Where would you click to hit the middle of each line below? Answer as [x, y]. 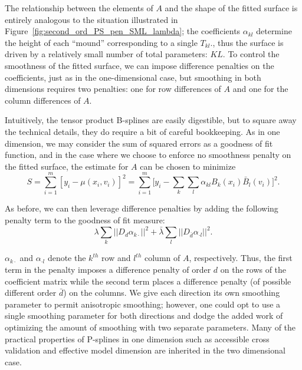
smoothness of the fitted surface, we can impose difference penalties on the [139, 65]
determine [274, 31]
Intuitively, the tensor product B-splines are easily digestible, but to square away [151, 120]
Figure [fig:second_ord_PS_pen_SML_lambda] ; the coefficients [123, 31]
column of [162, 258]
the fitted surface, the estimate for [67, 166]
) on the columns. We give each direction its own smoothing [172, 293]
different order [31, 293]
